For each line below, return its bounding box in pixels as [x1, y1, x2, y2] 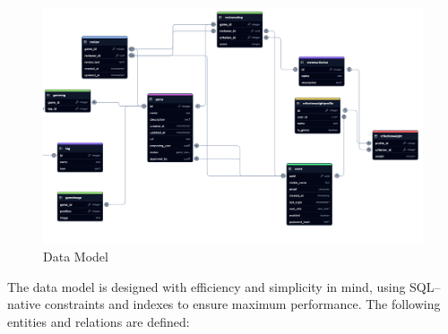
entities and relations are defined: [7, 312, 190, 330]
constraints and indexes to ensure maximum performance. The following [44, 295, 441, 313]
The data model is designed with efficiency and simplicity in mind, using [7, 277, 406, 295]
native [7, 295, 41, 313]
